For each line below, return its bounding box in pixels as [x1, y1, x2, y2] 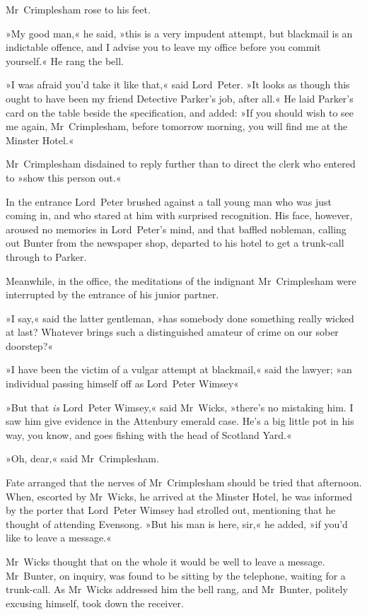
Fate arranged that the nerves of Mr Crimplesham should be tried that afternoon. [6, 475, 362, 490]
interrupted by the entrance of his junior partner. [6, 287, 219, 302]
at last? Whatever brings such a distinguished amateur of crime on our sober [6, 324, 339, 339]
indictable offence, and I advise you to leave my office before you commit [6, 40, 321, 54]
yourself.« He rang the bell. [6, 53, 124, 68]
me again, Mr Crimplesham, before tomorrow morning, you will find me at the [6, 119, 348, 134]
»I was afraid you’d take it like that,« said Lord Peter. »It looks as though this [6, 77, 350, 92]
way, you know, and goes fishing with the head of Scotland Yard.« [6, 427, 292, 442]
